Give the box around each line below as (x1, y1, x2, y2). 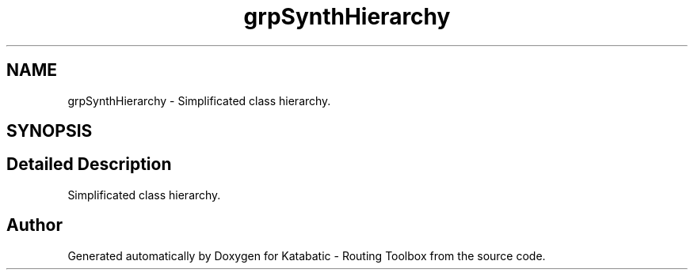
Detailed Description (6, 154, 172, 175)
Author (6, 215, 63, 236)
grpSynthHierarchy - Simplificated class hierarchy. (67, 93, 331, 108)
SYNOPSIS (6, 121, 93, 142)
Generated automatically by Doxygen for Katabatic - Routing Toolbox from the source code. (67, 248, 546, 263)
